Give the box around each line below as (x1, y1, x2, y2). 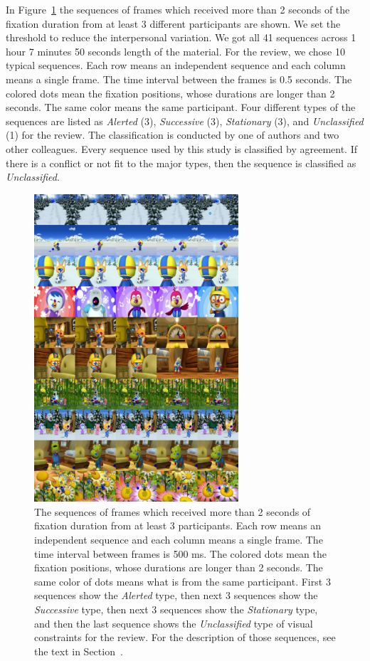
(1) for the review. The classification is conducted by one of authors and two (6, 127, 339, 142)
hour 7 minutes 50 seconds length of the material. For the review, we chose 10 (6, 43, 345, 58)
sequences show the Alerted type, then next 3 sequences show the (34, 588, 318, 603)
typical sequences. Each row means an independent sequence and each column (6, 58, 346, 73)
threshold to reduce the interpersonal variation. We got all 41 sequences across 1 (6, 30, 356, 45)
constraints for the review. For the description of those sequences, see (34, 630, 336, 645)
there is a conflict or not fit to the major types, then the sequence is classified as (6, 155, 356, 170)
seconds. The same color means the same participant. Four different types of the (6, 100, 356, 115)
